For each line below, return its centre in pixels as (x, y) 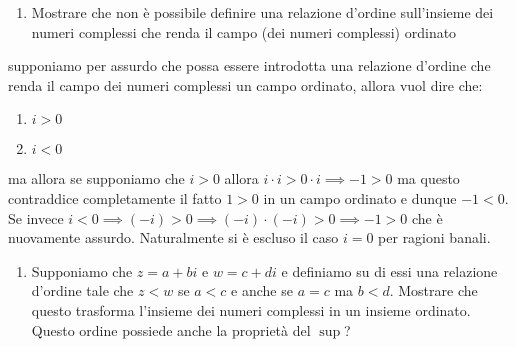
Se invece (36, 217)
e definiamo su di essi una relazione (389, 270)
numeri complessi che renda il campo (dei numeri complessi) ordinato (244, 31)
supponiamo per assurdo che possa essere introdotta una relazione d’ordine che (249, 65)
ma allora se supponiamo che (96, 178)
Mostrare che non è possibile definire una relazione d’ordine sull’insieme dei (262, 12)
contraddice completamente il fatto (115, 197)
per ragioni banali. (434, 237)
